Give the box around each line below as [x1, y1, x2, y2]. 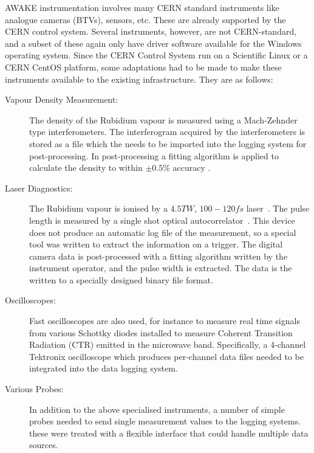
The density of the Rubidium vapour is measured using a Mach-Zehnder [29, 113, 298, 126]
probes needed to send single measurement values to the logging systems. [29, 415, 301, 427]
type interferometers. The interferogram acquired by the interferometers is [29, 125, 305, 138]
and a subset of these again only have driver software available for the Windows [5, 36, 302, 49]
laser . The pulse [246, 202, 310, 215]
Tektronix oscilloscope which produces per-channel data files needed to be [29, 350, 304, 362]
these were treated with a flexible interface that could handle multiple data [29, 426, 309, 439]
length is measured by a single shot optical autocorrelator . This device [29, 213, 295, 226]
